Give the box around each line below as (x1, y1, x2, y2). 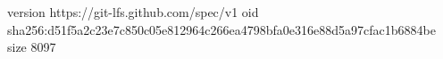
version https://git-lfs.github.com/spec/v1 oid (7, 3, 259, 21)
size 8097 (7, 38, 56, 56)
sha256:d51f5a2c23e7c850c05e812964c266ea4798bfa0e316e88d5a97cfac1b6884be (7, 20, 436, 38)
